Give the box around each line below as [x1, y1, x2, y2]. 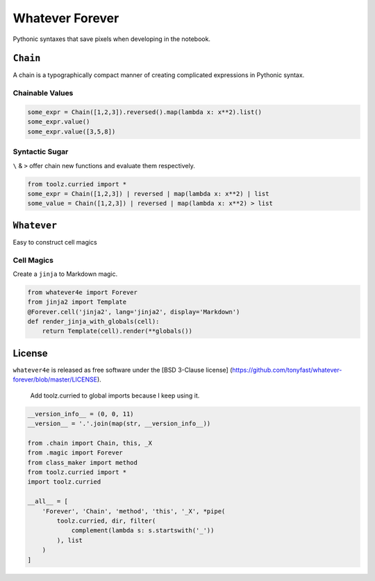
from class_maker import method [27, 459, 138, 466]
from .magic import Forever [27, 449, 123, 457]
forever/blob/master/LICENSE [12, 375, 97, 384]
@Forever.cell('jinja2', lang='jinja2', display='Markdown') [27, 308, 240, 316]
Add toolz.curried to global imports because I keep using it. [30, 391, 200, 400]
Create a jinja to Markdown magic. [12, 270, 118, 278]
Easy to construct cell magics [12, 238, 97, 246]
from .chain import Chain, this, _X [27, 439, 153, 447]
